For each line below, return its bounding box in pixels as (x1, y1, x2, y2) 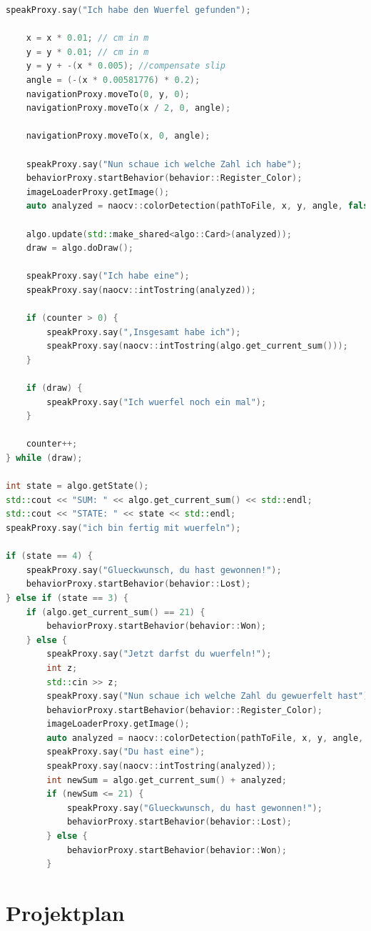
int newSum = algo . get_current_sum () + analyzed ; (46, 775, 287, 785)
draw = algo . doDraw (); (26, 243, 134, 254)
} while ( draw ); (6, 453, 83, 463)
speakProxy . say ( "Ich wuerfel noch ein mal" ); (46, 397, 267, 407)
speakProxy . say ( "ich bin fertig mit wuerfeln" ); (6, 522, 241, 533)
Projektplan (6, 898, 125, 927)
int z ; (46, 662, 78, 673)
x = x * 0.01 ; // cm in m (26, 33, 149, 44)
